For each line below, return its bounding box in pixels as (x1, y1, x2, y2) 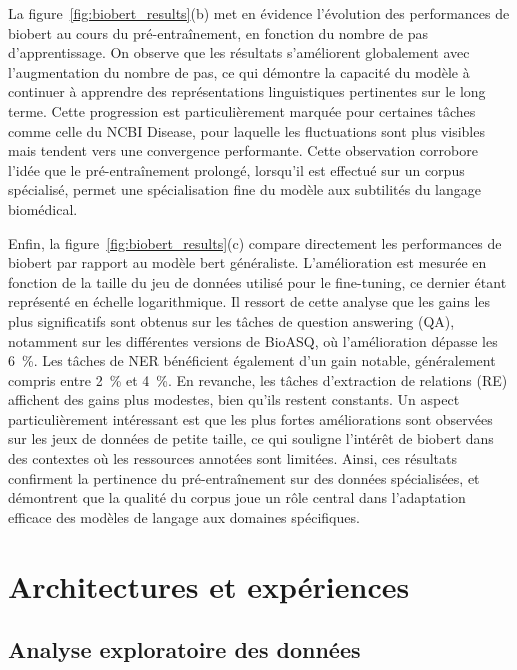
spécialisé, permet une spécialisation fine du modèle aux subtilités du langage (8, 179, 482, 200)
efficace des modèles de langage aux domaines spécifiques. (8, 506, 360, 527)
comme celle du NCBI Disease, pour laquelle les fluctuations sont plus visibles (8, 120, 485, 141)
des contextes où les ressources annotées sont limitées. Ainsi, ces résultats (8, 448, 458, 469)
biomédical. (8, 198, 78, 219)
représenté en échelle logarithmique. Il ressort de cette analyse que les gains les (8, 291, 491, 312)
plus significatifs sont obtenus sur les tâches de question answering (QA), (8, 310, 455, 331)
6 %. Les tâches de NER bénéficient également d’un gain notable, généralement (8, 350, 496, 371)
